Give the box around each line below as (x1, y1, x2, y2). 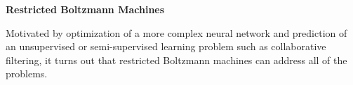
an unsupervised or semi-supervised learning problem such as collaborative (6, 39, 326, 54)
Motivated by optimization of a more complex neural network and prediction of (6, 25, 347, 40)
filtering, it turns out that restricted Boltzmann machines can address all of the (6, 52, 347, 67)
